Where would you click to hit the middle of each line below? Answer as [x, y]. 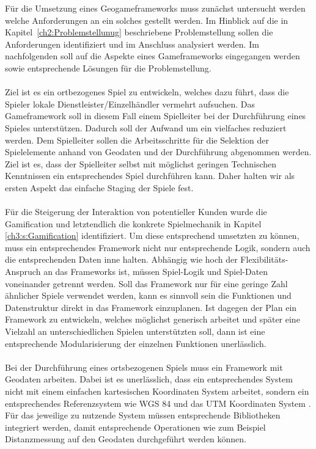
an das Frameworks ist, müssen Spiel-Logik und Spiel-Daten [156, 272]
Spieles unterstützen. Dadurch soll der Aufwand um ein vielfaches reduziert [146, 127]
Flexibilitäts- [264, 259]
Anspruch [23, 272]
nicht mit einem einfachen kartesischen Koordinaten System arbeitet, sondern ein [157, 391]
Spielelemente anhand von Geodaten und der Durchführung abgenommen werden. [158, 152]
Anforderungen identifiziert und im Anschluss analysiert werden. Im [132, 44]
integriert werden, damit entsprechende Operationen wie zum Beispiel [135, 427]
